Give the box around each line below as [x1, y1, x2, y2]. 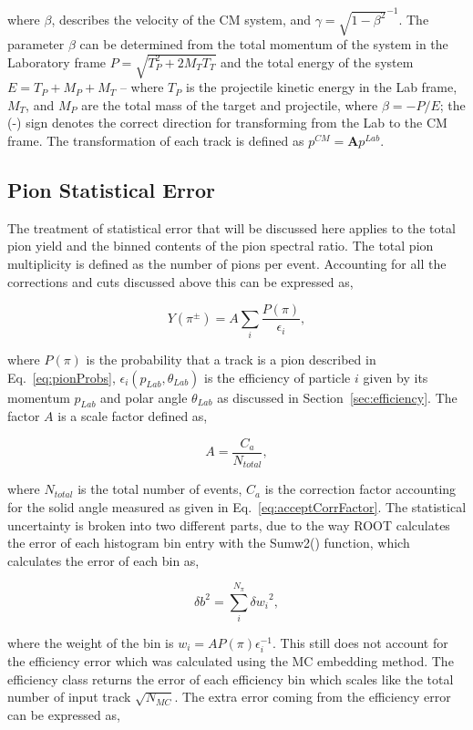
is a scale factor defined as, [57, 406, 208, 426]
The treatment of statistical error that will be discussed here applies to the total [7, 218, 456, 237]
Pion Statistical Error [7, 175, 216, 203]
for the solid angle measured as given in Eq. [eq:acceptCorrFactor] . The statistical [7, 498, 467, 517]
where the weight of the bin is [7, 632, 174, 652]
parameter [7, 35, 65, 54]
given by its [363, 367, 428, 386]
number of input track [7, 687, 131, 706]
